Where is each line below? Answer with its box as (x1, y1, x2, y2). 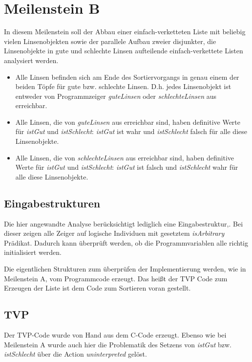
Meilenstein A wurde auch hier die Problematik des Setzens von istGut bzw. (4, 339, 231, 349)
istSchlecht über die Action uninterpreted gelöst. (4, 349, 147, 359)
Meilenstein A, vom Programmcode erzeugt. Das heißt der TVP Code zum (4, 273, 228, 283)
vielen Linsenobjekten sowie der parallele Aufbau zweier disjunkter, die (4, 36, 216, 46)
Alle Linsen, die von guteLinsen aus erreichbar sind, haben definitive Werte (15, 116, 240, 127)
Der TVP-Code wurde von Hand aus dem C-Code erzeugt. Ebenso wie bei (4, 330, 227, 339)
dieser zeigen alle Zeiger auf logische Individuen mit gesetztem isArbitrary (4, 228, 225, 238)
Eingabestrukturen (4, 195, 101, 210)
